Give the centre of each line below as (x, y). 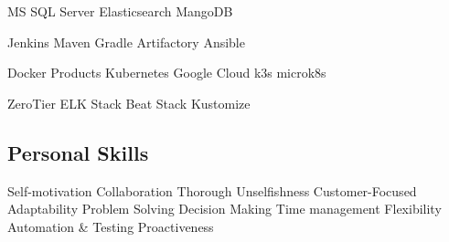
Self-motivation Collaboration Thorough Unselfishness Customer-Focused (212, 190)
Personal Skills (78, 152)
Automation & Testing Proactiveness (111, 226)
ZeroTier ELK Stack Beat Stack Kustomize (129, 103)
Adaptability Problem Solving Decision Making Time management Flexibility (224, 209)
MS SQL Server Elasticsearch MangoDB (120, 11)
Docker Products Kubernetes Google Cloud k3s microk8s (167, 73)
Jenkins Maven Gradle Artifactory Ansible (126, 42)
